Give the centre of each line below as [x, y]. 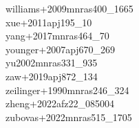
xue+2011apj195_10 [49, 22]
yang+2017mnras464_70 [57, 36]
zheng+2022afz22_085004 [60, 103]
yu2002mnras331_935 [52, 63]
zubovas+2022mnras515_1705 [69, 117]
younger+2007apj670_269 [61, 49]
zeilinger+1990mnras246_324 [67, 90]
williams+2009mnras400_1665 [69, 8]
